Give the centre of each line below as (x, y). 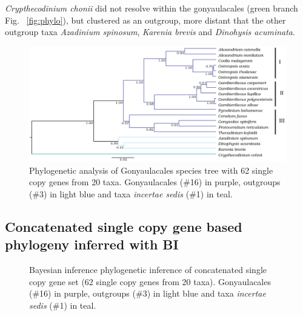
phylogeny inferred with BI (92, 244)
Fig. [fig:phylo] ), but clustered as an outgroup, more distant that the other (145, 20)
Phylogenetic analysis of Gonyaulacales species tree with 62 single (151, 170)
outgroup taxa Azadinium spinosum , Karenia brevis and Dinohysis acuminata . (150, 32)
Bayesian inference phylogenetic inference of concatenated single (148, 270)
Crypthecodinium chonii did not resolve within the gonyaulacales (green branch (151, 8)
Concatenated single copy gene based (124, 227)
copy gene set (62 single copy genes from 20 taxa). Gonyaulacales (150, 281)
